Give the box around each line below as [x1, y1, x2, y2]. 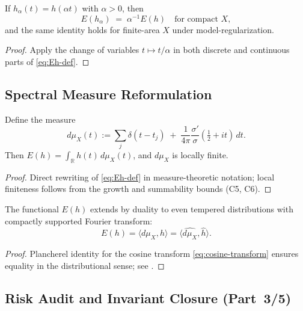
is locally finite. [172, 149, 228, 161]
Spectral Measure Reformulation [5, 84, 212, 103]
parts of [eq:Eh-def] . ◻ [5, 55, 90, 67]
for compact [174, 14, 218, 23]
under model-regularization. [172, 23, 274, 35]
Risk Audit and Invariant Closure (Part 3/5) [5, 288, 292, 307]
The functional [5, 203, 59, 215]
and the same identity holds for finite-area [5, 23, 160, 35]
